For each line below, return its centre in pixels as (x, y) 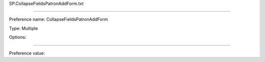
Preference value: (27, 53)
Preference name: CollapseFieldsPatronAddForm (58, 19)
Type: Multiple (24, 28)
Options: (18, 37)
